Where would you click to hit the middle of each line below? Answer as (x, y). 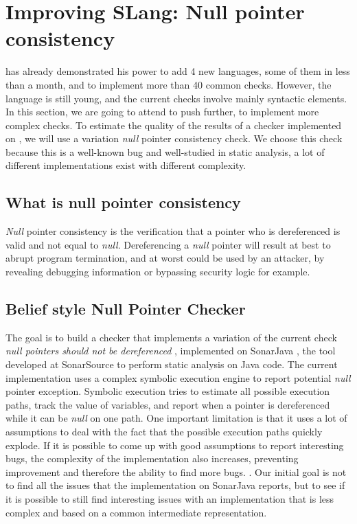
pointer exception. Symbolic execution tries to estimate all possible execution (168, 391)
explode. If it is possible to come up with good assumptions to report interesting (175, 445)
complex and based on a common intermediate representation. (136, 512)
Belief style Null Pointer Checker (126, 309)
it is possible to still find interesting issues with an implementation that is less (170, 498)
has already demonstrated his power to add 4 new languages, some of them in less (178, 71)
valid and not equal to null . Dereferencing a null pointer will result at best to (168, 244)
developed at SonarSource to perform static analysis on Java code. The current (172, 364)
